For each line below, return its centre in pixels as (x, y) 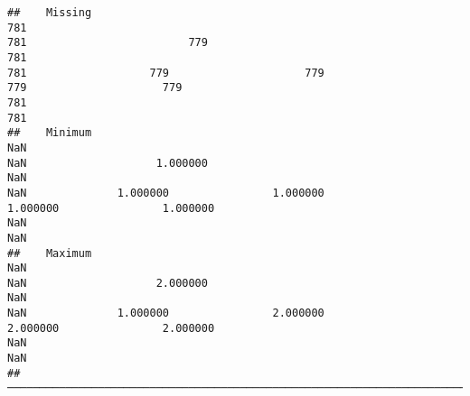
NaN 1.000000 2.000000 (166, 313)
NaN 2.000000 (108, 283)
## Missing (50, 13)
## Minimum (50, 133)
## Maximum (50, 253)
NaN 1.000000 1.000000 (166, 193)
